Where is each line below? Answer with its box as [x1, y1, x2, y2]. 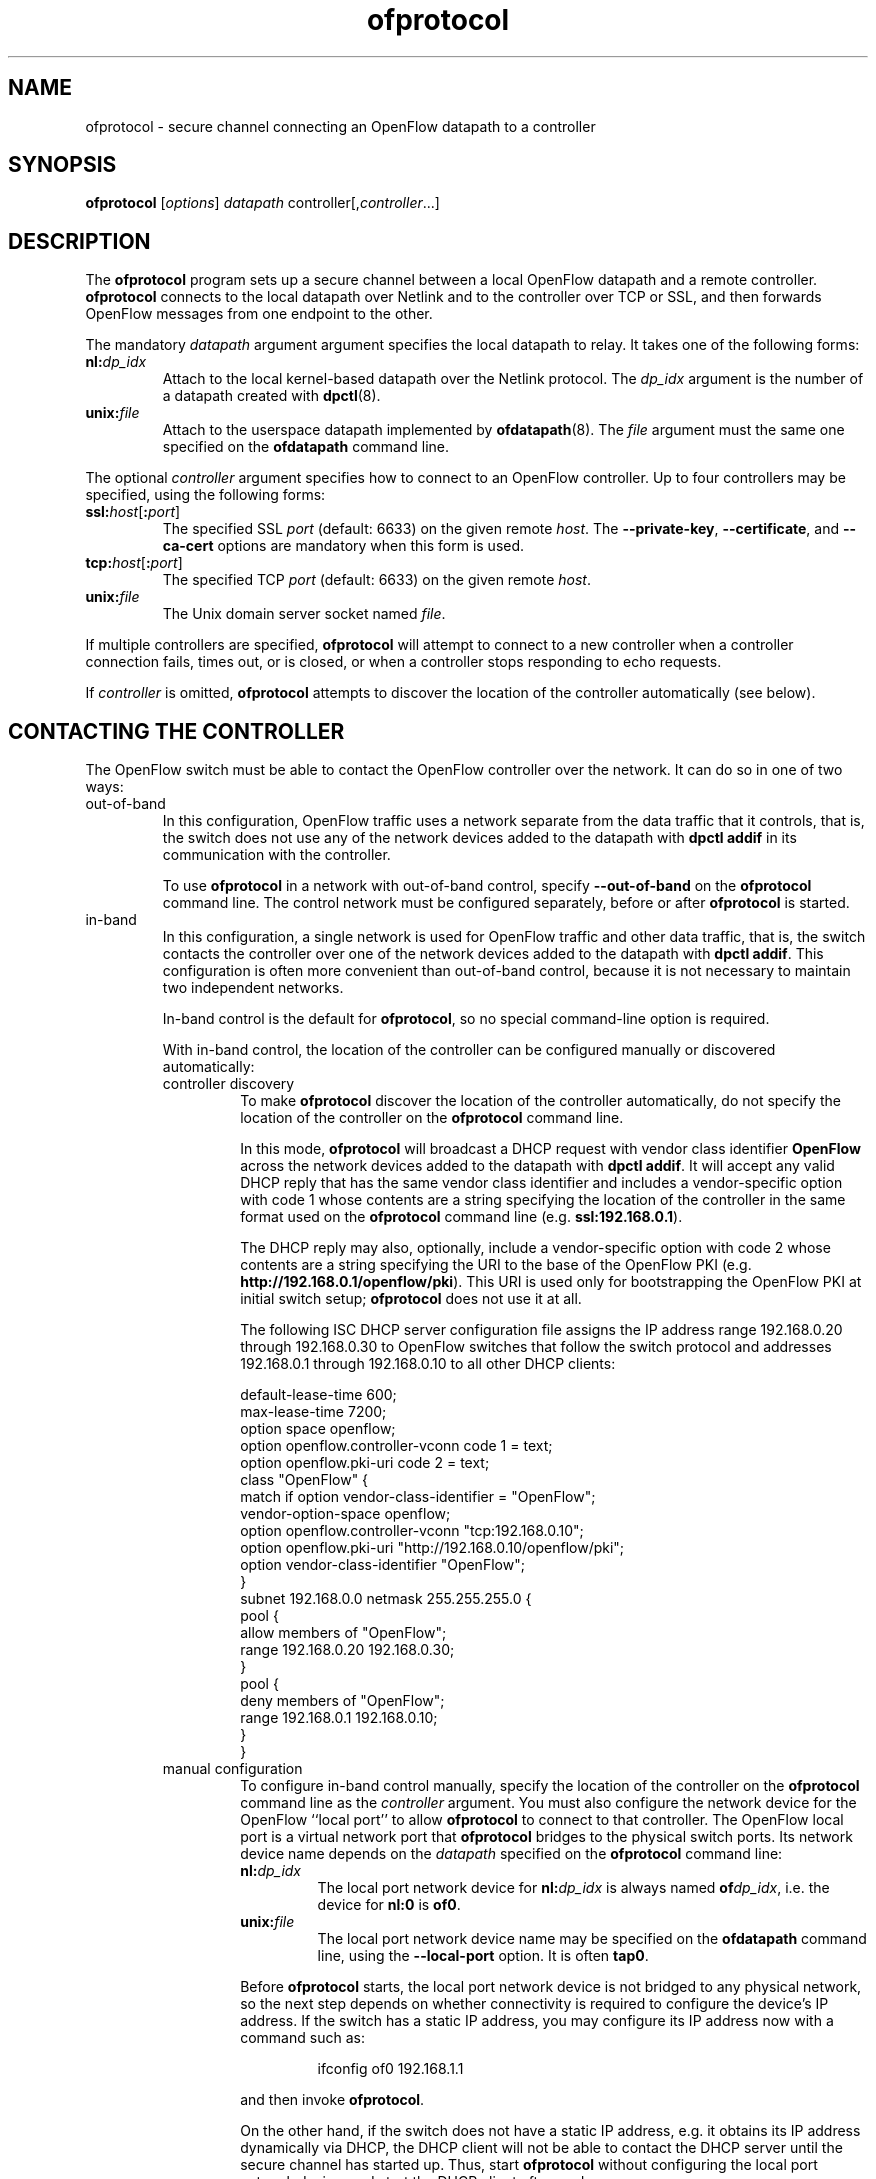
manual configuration [162, 1760, 303, 1778]
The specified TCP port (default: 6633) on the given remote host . [162, 571, 591, 589]
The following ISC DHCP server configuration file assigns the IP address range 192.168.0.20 [240, 1321, 843, 1339]
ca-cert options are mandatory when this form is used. [162, 537, 525, 555]
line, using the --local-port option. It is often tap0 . [317, 1947, 649, 1965]
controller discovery [162, 1075, 295, 1093]
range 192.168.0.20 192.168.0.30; [240, 1641, 455, 1659]
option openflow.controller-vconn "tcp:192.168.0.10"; [240, 1522, 584, 1540]
